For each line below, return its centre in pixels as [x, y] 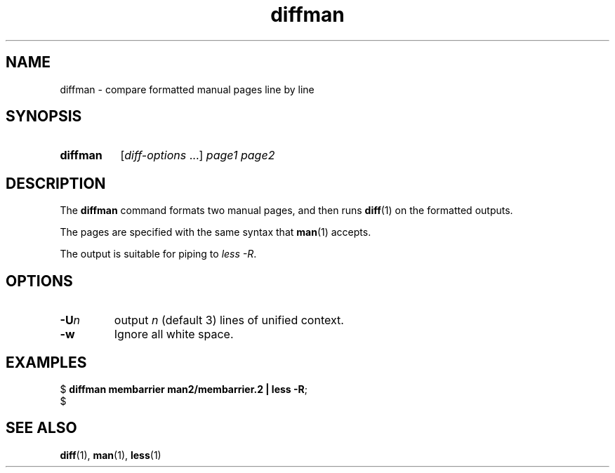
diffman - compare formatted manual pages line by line [187, 89]
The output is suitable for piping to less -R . [158, 254]
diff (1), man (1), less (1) [111, 455]
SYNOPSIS [44, 116]
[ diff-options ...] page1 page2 [198, 155]
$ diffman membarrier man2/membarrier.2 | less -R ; [184, 389]
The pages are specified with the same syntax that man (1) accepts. [216, 232]
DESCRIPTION [56, 183]
